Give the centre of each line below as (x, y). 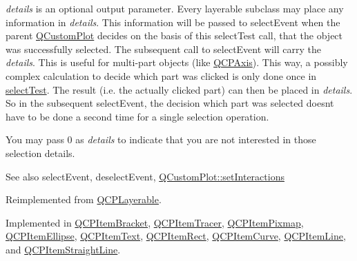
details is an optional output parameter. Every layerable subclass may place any (175, 8)
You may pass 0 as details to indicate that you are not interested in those (161, 139)
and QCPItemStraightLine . (63, 249)
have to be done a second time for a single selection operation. (137, 116)
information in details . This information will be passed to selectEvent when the (173, 22)
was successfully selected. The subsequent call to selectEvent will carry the (163, 49)
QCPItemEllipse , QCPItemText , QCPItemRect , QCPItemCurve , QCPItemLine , (176, 236)
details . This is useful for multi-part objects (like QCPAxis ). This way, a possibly (177, 62)
